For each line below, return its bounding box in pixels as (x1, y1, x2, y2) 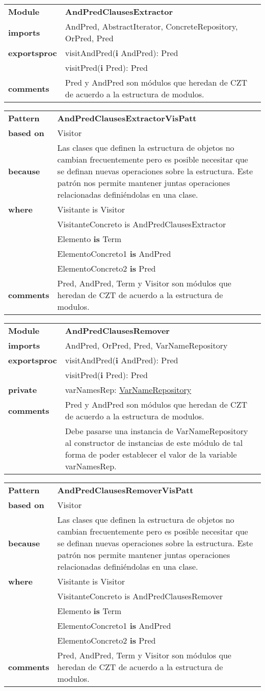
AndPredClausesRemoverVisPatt (57, 484, 194, 496)
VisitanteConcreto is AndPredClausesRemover (57, 590, 223, 602)
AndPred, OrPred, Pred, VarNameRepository (65, 339, 228, 351)
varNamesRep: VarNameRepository (65, 384, 192, 395)
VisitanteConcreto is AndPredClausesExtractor (57, 218, 226, 230)
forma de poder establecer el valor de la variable (65, 448, 237, 460)
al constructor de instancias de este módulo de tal (65, 437, 243, 448)
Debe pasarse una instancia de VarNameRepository (65, 425, 248, 437)
